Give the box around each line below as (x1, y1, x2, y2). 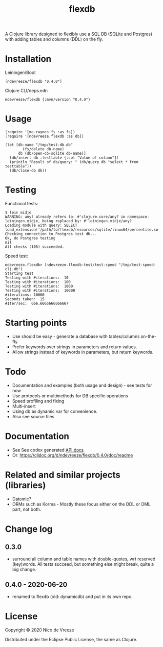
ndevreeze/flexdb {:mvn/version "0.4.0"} (5, 97, 91, 102)
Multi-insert (12, 403, 36, 409)
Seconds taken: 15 (5, 297, 45, 302)
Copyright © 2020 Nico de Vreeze (5, 627, 74, 633)
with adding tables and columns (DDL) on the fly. (5, 36, 103, 42)
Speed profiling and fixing (12, 398, 64, 404)
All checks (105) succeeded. (5, 244, 64, 249)
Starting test (5, 271, 34, 276)
